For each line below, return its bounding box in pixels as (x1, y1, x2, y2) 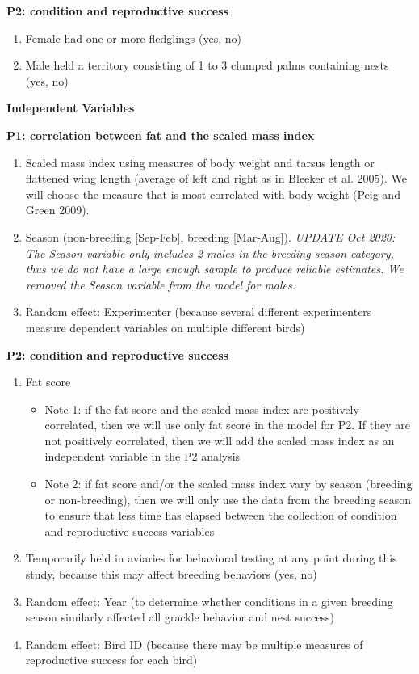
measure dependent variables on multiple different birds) (25, 318, 305, 335)
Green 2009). (25, 201, 90, 218)
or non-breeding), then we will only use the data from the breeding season (44, 491, 412, 508)
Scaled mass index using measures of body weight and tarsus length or (25, 154, 375, 171)
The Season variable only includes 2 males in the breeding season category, (25, 244, 394, 261)
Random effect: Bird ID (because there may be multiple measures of (25, 635, 363, 652)
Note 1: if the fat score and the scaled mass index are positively (44, 400, 359, 417)
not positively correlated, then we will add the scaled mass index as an (44, 432, 395, 449)
